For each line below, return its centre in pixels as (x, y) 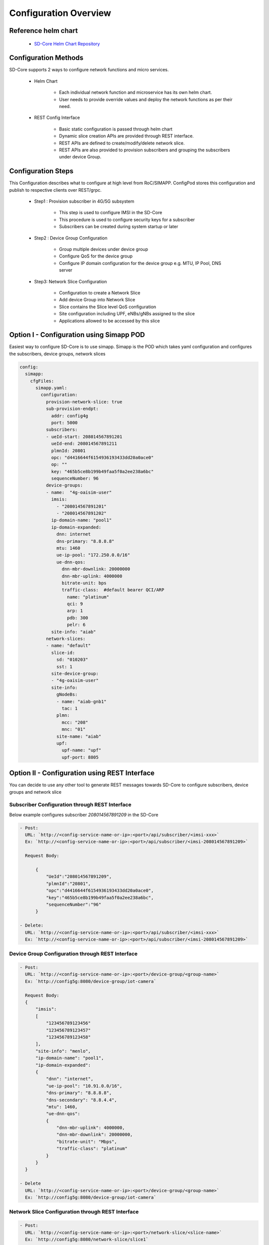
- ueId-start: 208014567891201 (84, 436)
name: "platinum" (88, 597)
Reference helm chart (44, 31)
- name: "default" (68, 646)
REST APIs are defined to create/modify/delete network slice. (122, 143)
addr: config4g (69, 416)
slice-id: (63, 653)
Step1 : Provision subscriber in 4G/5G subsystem (84, 201)
